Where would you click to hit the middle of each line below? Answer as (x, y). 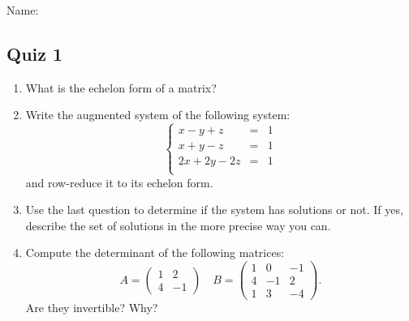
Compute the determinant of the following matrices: (155, 253)
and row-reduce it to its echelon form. (119, 182)
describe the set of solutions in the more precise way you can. (178, 225)
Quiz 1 (35, 53)
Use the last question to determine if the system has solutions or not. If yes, (214, 210)
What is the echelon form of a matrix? (121, 87)
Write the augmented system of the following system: (158, 115)
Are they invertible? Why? (92, 308)
